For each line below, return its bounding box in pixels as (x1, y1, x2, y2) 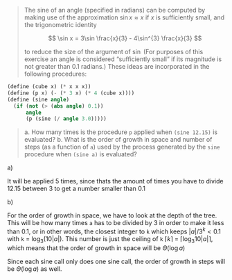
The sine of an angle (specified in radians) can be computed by (24, 6, 206, 14)
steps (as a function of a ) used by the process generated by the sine (24, 142, 220, 151)
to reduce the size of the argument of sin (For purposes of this (24, 48, 204, 56)
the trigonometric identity (24, 21, 97, 28)
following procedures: (24, 69, 87, 78)
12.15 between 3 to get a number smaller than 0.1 (7, 184, 146, 193)
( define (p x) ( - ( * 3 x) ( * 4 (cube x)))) (7, 90, 135, 97)
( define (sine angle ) (7, 96, 70, 103)
